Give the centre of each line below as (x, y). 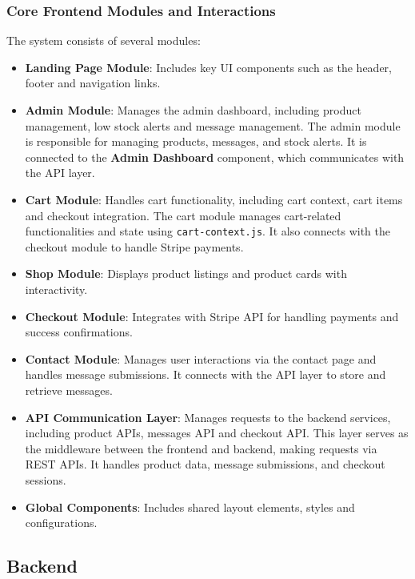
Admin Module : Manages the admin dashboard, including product (193, 110)
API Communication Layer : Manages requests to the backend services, (208, 417)
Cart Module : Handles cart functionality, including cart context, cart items (214, 199)
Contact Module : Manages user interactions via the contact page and (201, 358)
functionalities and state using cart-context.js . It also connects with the (208, 231)
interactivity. (56, 289)
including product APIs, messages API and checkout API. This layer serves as (217, 433)
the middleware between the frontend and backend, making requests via (201, 448)
